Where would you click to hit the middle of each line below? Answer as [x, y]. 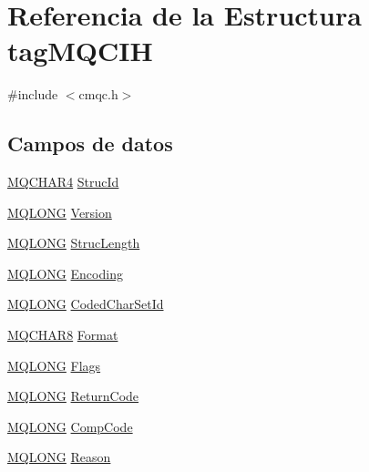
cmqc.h [98, 94]
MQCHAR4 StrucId [63, 182]
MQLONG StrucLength [74, 243]
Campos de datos [90, 144]
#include [33, 94]
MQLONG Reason [59, 457]
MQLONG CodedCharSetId [86, 304]
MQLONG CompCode [70, 426]
